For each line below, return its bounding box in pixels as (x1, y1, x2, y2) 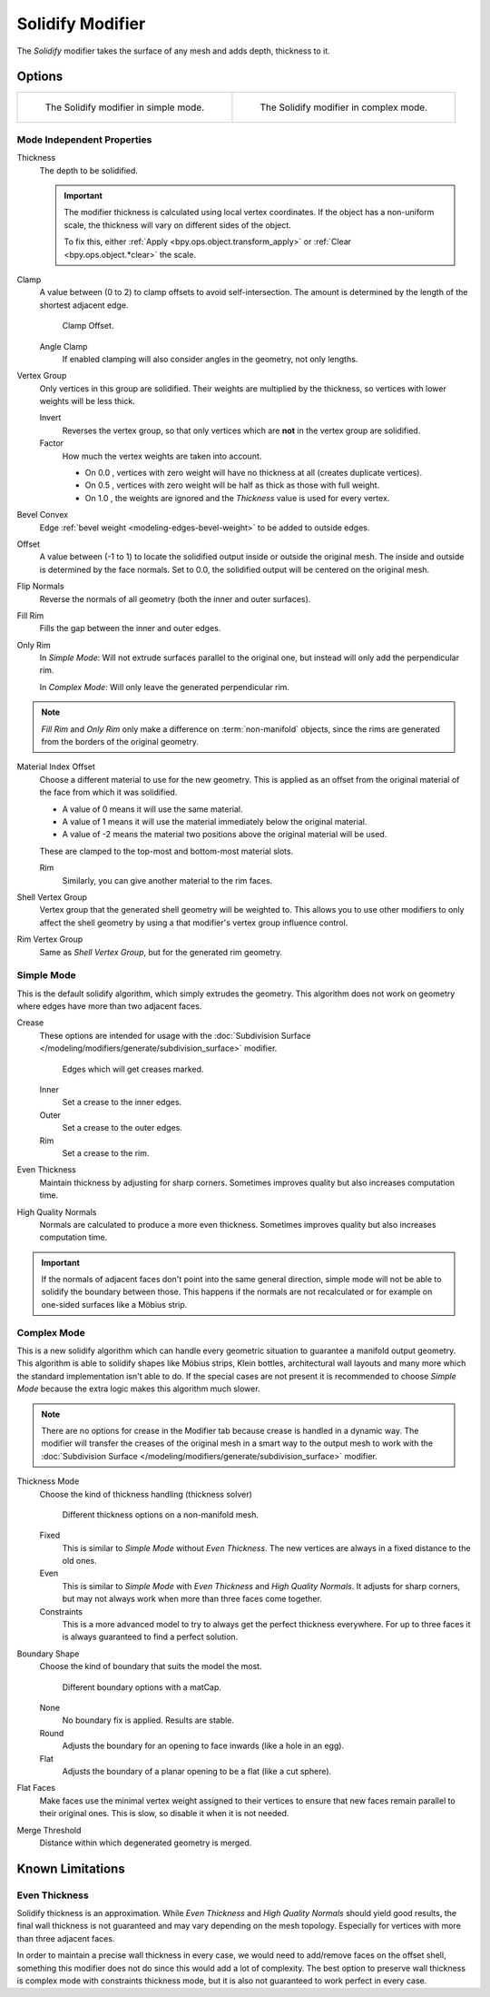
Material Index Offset (16, 761, 95, 772)
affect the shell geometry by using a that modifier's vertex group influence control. (39, 917, 348, 928)
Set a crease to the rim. (62, 1147, 150, 1158)
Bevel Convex (16, 509, 68, 520)
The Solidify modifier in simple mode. (44, 101, 204, 114)
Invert (39, 412, 62, 423)
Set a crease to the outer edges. (62, 1122, 183, 1133)
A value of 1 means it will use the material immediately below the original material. (62, 816, 367, 826)
